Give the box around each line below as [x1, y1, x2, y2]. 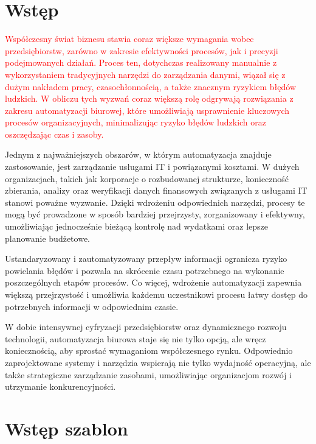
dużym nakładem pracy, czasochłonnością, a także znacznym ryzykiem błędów [5, 80, 297, 93]
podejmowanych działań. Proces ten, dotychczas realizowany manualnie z [5, 56, 277, 69]
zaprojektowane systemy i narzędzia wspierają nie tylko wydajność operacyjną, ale [5, 356, 311, 368]
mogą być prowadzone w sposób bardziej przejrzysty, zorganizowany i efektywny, [5, 208, 305, 220]
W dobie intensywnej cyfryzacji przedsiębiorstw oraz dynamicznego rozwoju [5, 320, 287, 333]
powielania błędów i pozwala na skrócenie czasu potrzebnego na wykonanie [5, 264, 284, 277]
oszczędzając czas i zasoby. [5, 127, 104, 140]
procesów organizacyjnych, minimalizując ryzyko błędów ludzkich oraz [5, 116, 266, 129]
